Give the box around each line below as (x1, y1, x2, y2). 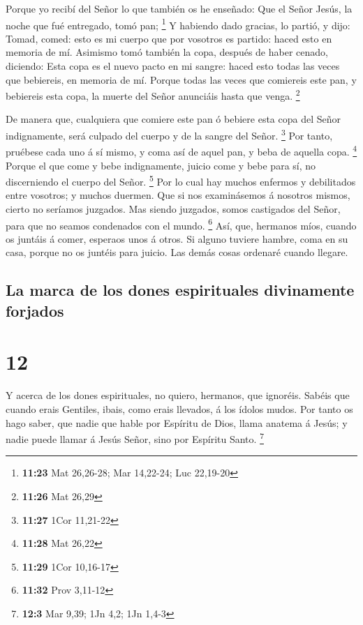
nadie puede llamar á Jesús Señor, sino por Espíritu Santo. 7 (6, 430, 264, 446)
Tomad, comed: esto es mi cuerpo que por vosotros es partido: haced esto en (6, 31, 332, 45)
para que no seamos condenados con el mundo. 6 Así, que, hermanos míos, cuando (6, 216, 357, 232)
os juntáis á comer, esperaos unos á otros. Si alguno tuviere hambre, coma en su (6, 231, 348, 246)
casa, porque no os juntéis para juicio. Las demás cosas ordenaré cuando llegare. (6, 245, 348, 259)
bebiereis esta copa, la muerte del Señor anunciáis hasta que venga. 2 (6, 86, 300, 103)
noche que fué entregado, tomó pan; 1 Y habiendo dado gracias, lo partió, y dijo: (6, 15, 350, 32)
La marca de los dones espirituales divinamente (6, 279, 355, 301)
